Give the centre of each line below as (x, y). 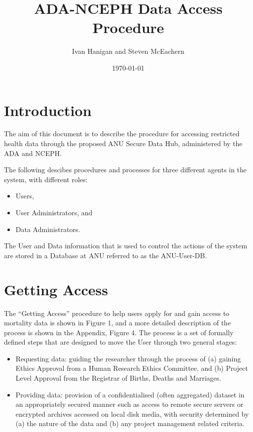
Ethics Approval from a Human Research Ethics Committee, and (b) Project (132, 368)
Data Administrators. (48, 229)
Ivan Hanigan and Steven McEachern (128, 51)
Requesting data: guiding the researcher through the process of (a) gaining (128, 358)
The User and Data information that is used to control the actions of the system (126, 246)
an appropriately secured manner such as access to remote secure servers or (129, 404)
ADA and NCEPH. (33, 153)
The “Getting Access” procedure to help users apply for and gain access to (117, 313)
